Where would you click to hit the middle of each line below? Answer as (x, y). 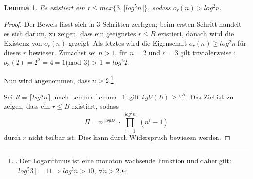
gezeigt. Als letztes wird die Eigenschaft (128, 43)
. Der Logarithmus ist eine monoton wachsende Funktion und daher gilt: (123, 161)
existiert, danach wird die (196, 33)
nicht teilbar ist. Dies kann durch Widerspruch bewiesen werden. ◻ (129, 137)
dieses (13, 52)
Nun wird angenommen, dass (47, 80)
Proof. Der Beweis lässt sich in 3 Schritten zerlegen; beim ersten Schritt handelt (123, 24)
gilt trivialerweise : (208, 52)
